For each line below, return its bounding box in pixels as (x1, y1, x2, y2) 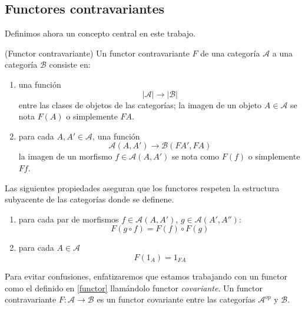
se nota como (171, 150, 220, 162)
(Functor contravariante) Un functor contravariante (5, 46, 190, 59)
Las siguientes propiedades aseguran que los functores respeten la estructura (5, 181, 280, 194)
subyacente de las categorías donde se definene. (5, 193, 174, 205)
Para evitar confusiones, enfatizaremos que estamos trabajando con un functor (5, 270, 287, 282)
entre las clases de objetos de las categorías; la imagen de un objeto (18, 98, 262, 111)
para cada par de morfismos (18, 212, 119, 225)
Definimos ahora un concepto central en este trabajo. (5, 27, 196, 39)
